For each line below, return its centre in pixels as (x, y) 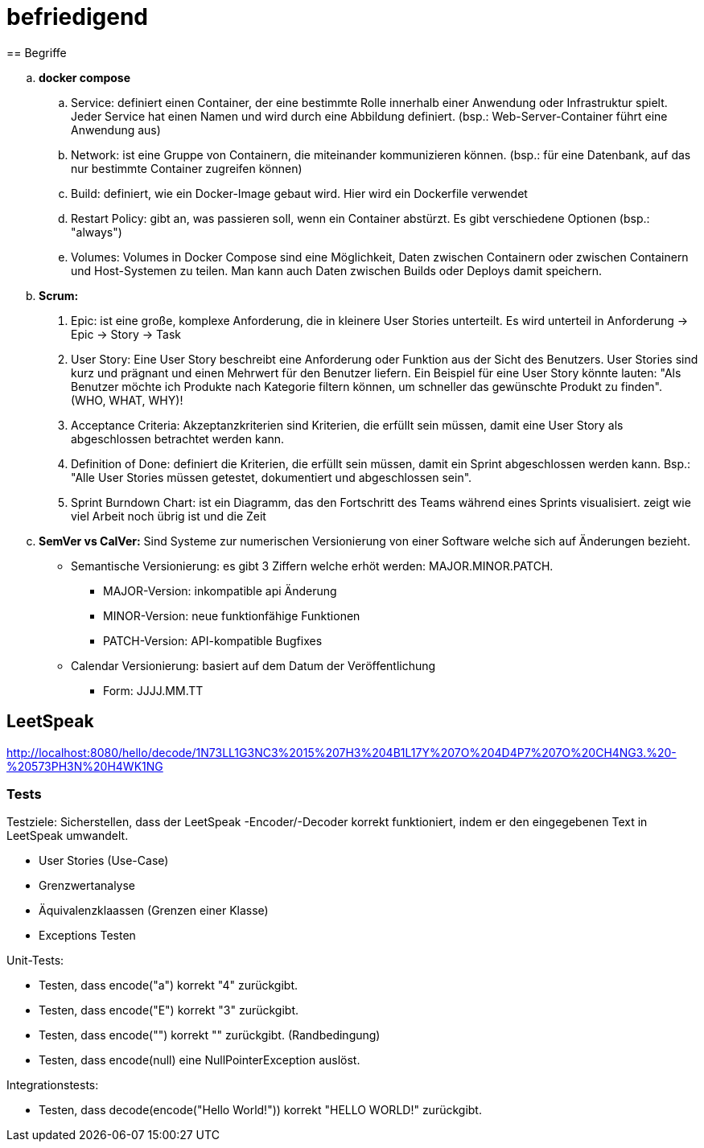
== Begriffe (37, 52)
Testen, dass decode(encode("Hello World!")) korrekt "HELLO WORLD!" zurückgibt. (260, 1110)
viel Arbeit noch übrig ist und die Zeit (169, 516)
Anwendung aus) (116, 130)
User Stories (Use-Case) (104, 861)
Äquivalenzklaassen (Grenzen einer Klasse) (154, 911)
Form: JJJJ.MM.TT (153, 690)
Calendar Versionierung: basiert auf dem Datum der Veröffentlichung (253, 665)
